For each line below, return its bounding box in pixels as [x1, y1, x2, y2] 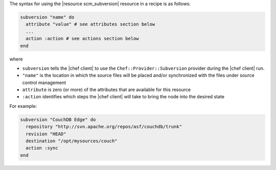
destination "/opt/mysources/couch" [26, 138, 118, 144]
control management [22, 79, 66, 86]
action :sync [26, 145, 58, 151]
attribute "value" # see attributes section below [26, 21, 155, 27]
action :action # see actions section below [26, 36, 139, 42]
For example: [9, 103, 37, 109]
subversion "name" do [20, 14, 75, 20]
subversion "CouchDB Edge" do [20, 117, 96, 122]
